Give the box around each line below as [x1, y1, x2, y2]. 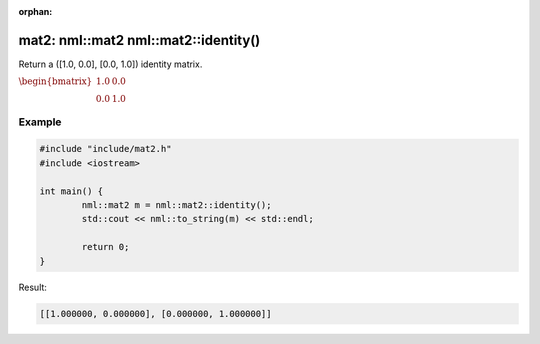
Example [18, 115, 62, 129]
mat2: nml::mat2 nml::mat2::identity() [18, 31, 261, 49]
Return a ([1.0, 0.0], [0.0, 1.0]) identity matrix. [18, 58, 203, 70]
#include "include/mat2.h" [39, 143, 172, 155]
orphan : [18, 6, 53, 17]
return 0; [81, 241, 130, 253]
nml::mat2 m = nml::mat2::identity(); [81, 200, 272, 211]
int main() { [39, 185, 104, 197]
